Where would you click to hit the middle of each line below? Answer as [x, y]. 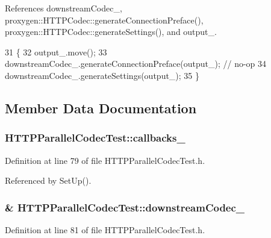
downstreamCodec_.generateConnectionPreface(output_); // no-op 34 [136, 64]
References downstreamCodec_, [64, 8]
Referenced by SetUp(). [48, 180]
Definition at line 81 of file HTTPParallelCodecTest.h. [105, 229]
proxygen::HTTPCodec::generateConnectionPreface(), [104, 20]
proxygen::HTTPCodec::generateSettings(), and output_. [111, 32]
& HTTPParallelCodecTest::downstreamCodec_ [125, 207]
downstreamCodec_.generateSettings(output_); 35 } [102, 75]
